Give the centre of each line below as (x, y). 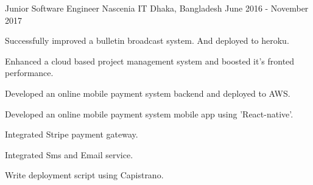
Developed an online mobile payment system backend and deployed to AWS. (148, 93)
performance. (29, 73)
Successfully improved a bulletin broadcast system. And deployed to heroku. (147, 40)
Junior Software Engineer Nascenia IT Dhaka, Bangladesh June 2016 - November (157, 8)
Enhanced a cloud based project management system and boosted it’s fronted (150, 61)
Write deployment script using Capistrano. (84, 175)
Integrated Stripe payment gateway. (72, 134)
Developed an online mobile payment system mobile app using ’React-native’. (149, 113)
